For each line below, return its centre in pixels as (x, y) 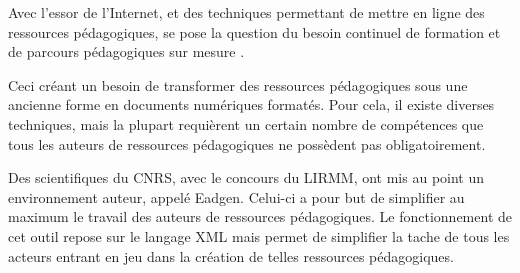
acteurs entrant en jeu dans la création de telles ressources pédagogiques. (231, 255)
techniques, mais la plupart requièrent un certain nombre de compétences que (246, 123)
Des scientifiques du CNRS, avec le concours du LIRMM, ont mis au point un (246, 177)
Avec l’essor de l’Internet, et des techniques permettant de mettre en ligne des (246, 12)
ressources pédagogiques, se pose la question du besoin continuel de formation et (254, 31)
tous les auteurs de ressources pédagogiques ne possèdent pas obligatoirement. (247, 143)
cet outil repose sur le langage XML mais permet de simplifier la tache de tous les (259, 235)
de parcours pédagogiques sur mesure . (126, 51)
